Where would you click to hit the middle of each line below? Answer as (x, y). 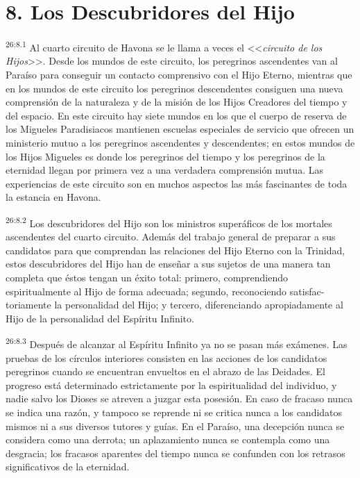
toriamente (28, 305)
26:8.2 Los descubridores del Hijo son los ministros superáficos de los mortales (169, 222)
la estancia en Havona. (53, 197)
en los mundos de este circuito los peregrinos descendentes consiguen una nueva (174, 88)
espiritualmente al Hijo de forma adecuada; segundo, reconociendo (146, 291)
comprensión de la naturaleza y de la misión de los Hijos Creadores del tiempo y (177, 102)
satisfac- (307, 291)
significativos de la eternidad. (68, 467)
